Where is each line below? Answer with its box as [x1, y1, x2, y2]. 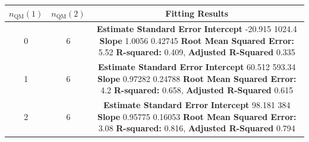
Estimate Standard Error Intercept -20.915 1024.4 [96, 23, 297, 35]
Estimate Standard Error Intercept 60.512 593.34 [97, 61, 296, 73]
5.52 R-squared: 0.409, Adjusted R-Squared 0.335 [98, 46, 295, 58]
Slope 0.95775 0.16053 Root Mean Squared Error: [97, 110, 297, 122]
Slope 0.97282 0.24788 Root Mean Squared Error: [97, 72, 297, 84]
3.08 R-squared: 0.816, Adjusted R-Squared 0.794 [98, 122, 295, 134]
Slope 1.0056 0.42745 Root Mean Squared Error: [99, 34, 295, 46]
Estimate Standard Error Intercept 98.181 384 [103, 99, 291, 111]
